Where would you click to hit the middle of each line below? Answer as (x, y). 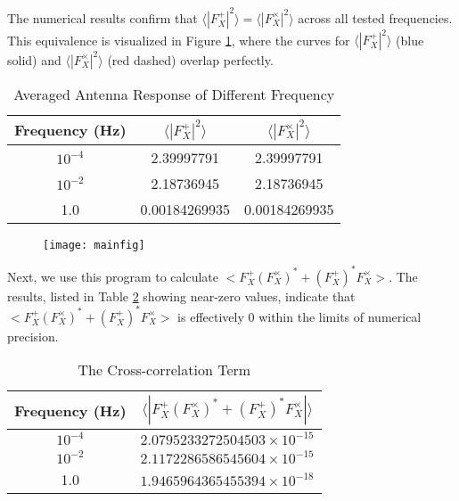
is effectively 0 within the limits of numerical (299, 316)
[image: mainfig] (94, 245)
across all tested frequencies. (375, 17)
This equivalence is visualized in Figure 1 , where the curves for (179, 39)
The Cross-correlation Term (164, 370)
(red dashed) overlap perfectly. (190, 59)
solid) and (34, 59)
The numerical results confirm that (102, 17)
